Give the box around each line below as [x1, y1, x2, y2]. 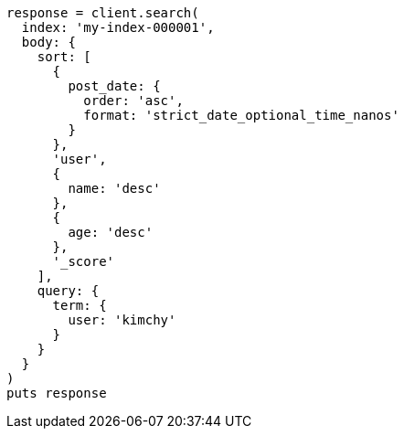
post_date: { [68, 79, 161, 93]
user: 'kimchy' [68, 313, 176, 327]
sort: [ [37, 49, 91, 64]
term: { [52, 298, 107, 313]
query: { [37, 283, 100, 298]
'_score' [52, 254, 115, 269]
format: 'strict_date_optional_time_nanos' [83, 108, 399, 122]
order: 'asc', [83, 93, 184, 108]
